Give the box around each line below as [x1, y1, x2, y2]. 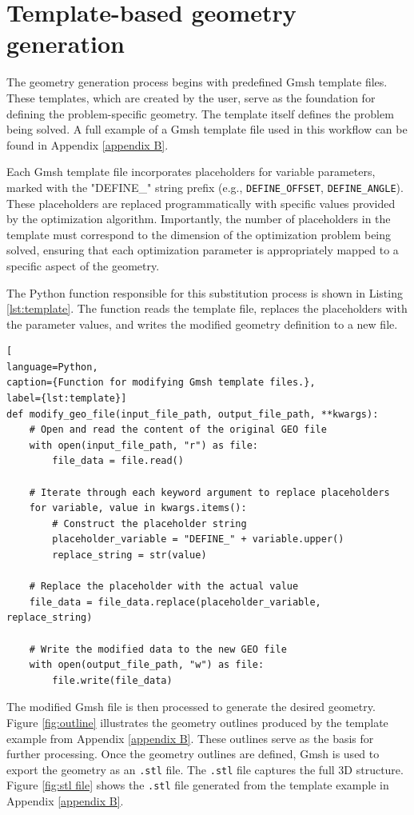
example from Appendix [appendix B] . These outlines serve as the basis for [6, 729, 374, 746]
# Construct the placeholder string [52, 517, 247, 529]
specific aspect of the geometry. [6, 257, 160, 274]
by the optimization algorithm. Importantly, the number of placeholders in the [6, 210, 391, 227]
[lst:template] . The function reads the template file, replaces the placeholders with [6, 300, 408, 317]
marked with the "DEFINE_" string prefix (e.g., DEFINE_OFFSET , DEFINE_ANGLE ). [6, 178, 404, 195]
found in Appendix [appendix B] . [6, 136, 169, 153]
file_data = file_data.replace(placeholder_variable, [29, 596, 321, 608]
